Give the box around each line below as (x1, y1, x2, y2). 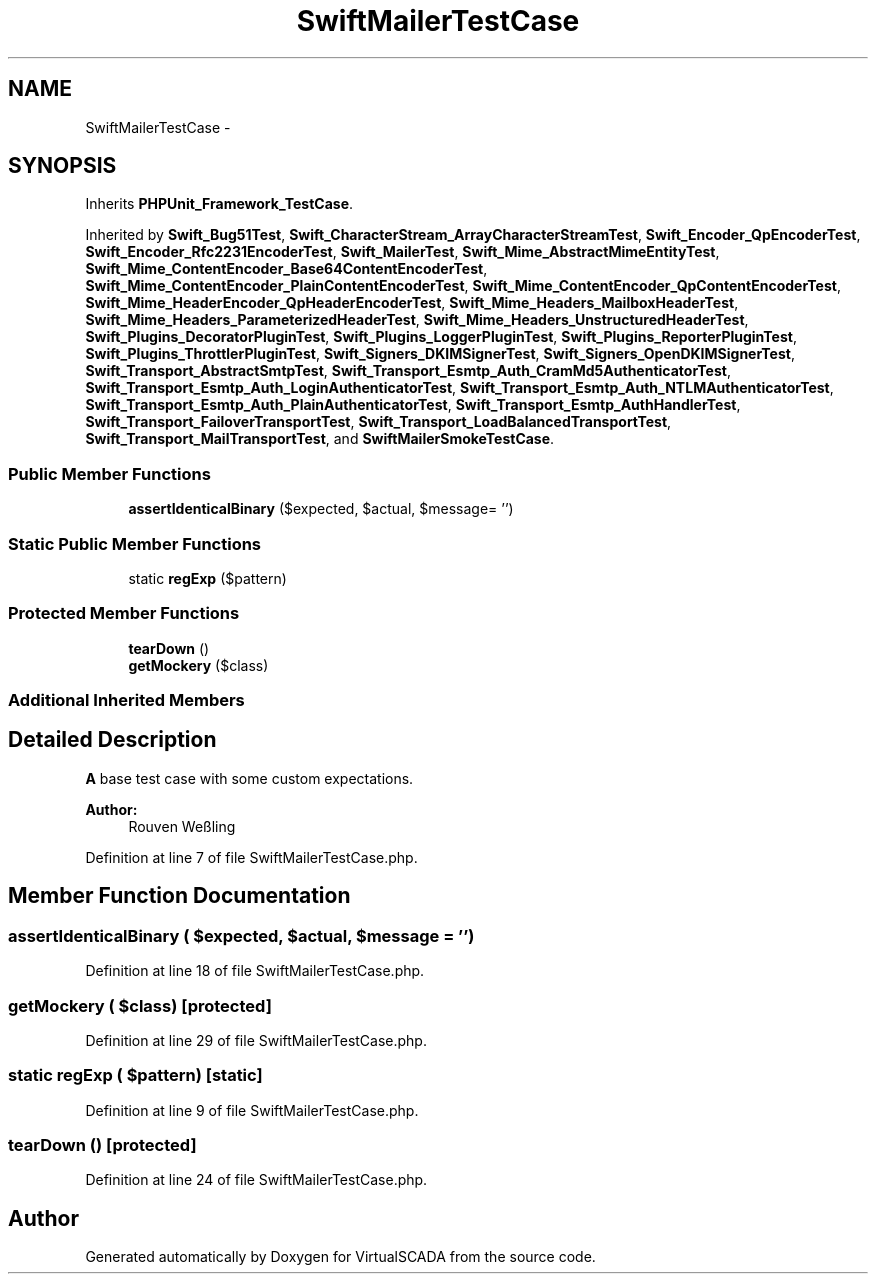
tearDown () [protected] (8, 1135, 197, 1155)
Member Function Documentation (8, 883, 351, 909)
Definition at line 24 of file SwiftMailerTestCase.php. (85, 1171, 428, 1189)
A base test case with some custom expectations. (85, 769, 414, 787)
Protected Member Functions (8, 603, 240, 624)
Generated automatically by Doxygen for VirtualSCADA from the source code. (85, 1248, 596, 1266)
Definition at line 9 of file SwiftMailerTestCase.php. (85, 1101, 419, 1119)
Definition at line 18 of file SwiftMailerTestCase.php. (85, 962, 425, 980)
